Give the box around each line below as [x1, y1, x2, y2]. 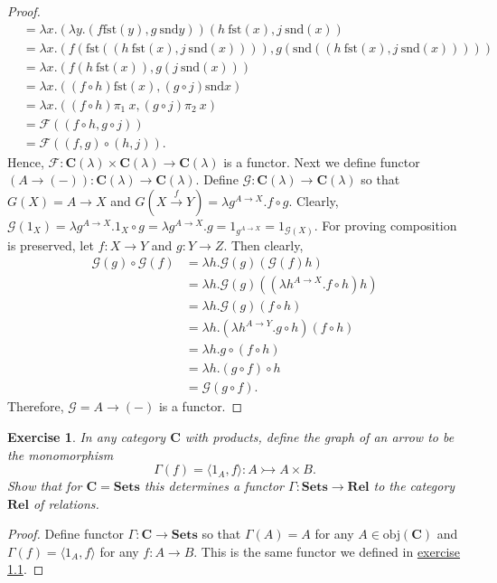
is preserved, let [7, 235, 94, 254]
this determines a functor [144, 476, 284, 495]
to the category [373, 476, 455, 495]
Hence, [7, 152, 44, 171]
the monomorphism [7, 445, 114, 464]
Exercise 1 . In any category [7, 427, 166, 446]
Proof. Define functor [7, 524, 124, 543]
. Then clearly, [223, 235, 304, 254]
